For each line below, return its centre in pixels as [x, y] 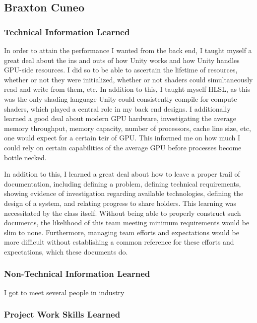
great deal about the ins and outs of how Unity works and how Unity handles [122, 60]
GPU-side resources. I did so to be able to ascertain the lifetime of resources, [121, 70]
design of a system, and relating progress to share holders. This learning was [120, 203]
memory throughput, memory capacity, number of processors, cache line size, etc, [128, 128]
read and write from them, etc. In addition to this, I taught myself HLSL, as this [127, 89]
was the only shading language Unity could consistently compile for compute [121, 98]
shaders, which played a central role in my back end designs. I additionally [117, 108]
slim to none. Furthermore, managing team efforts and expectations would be [122, 232]
